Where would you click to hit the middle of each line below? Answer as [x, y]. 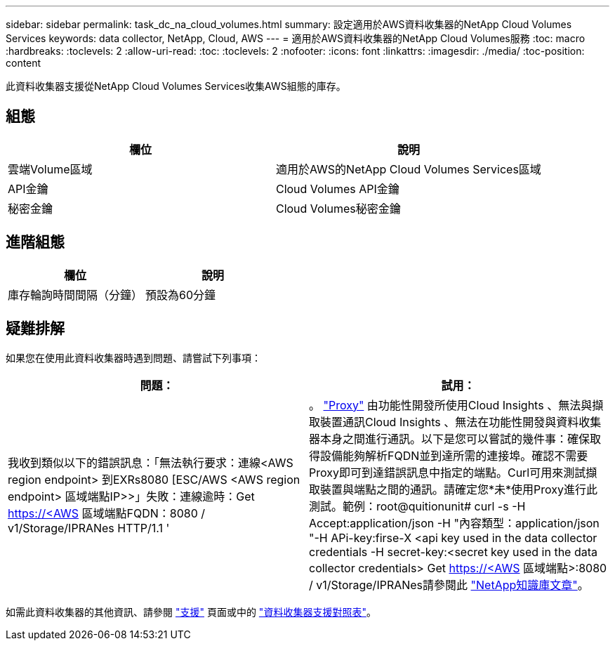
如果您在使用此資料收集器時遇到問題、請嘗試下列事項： [133, 357]
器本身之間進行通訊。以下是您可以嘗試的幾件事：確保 [450, 439]
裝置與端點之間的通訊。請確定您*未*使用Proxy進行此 [459, 489]
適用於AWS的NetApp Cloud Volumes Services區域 [408, 169]
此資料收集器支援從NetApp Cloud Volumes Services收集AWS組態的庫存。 [176, 86]
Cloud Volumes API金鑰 [337, 189]
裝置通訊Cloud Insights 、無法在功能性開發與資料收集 [461, 422]
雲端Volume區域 [50, 169]
